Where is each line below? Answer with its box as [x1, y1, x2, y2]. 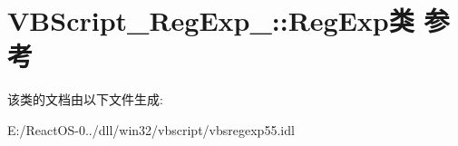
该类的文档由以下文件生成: [7, 90, 163, 109]
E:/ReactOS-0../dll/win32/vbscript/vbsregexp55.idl [7, 120, 295, 139]
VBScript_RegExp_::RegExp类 [7, 2, 414, 39]
